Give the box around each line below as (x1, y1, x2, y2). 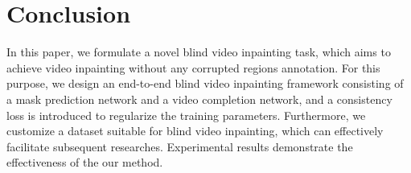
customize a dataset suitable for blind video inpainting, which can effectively (6, 122, 384, 139)
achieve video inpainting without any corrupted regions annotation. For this (6, 59, 380, 76)
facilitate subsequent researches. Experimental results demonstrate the (6, 138, 353, 154)
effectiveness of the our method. (6, 154, 163, 171)
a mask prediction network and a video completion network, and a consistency (6, 90, 393, 107)
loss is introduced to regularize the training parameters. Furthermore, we (6, 106, 366, 123)
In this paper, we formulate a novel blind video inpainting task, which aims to (6, 43, 391, 60)
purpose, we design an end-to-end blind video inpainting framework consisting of (6, 75, 404, 92)
